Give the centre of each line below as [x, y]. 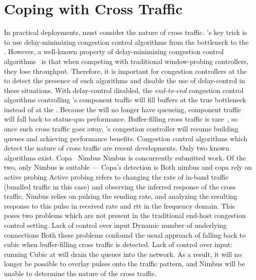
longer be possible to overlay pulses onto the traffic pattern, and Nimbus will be [125, 264]
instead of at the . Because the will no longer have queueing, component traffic [123, 109]
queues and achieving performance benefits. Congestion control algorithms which [126, 138]
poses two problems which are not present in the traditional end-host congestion [125, 215]
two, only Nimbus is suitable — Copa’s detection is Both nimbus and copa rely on [128, 167]
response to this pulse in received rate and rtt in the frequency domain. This [119, 205]
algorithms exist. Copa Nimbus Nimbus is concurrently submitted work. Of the [125, 157]
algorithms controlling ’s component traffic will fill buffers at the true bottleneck [125, 100]
